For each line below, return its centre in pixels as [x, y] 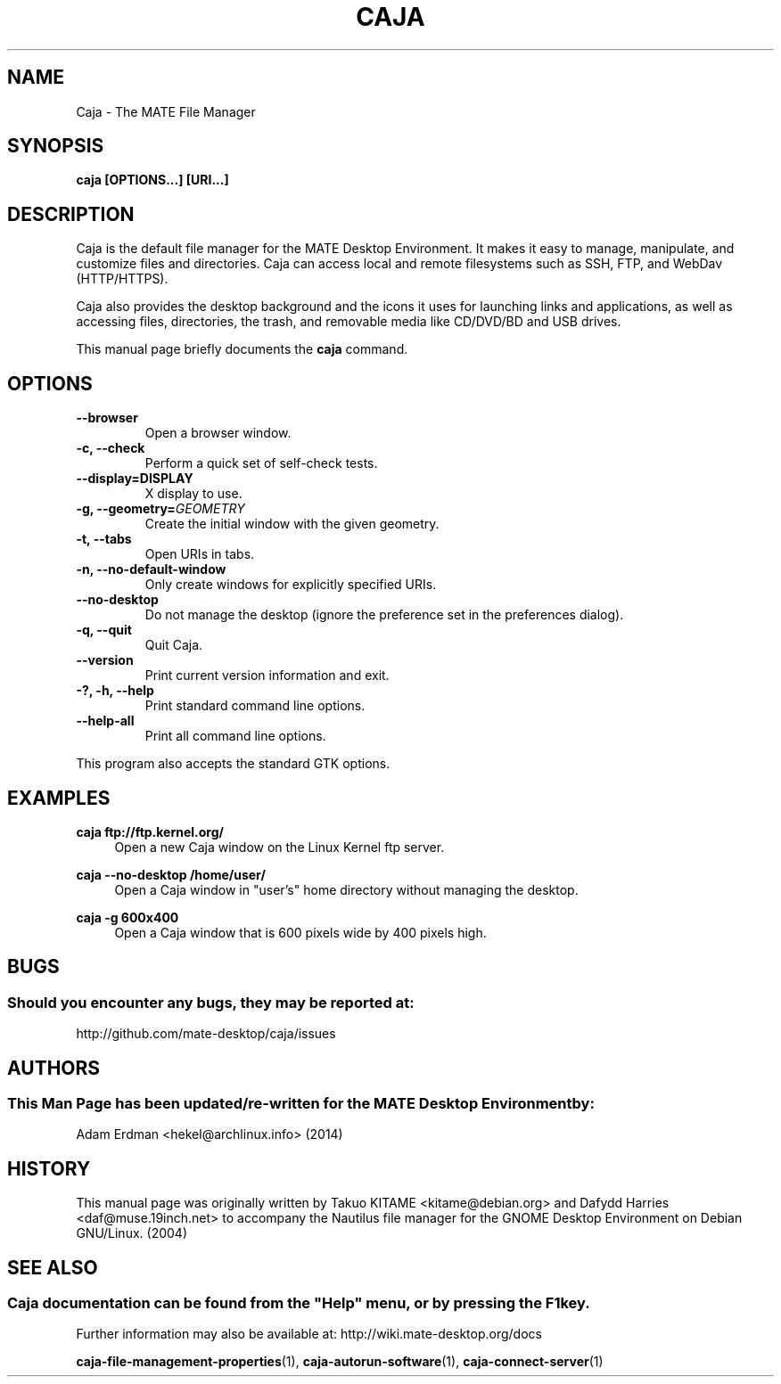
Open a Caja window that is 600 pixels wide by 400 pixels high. [300, 932]
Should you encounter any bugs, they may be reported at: [211, 1002]
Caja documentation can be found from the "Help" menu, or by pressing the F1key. [299, 1303]
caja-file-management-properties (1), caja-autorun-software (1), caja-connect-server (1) [340, 1362]
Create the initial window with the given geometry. [292, 524]
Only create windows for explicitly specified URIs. [291, 585]
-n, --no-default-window [151, 569]
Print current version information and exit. [267, 676]
